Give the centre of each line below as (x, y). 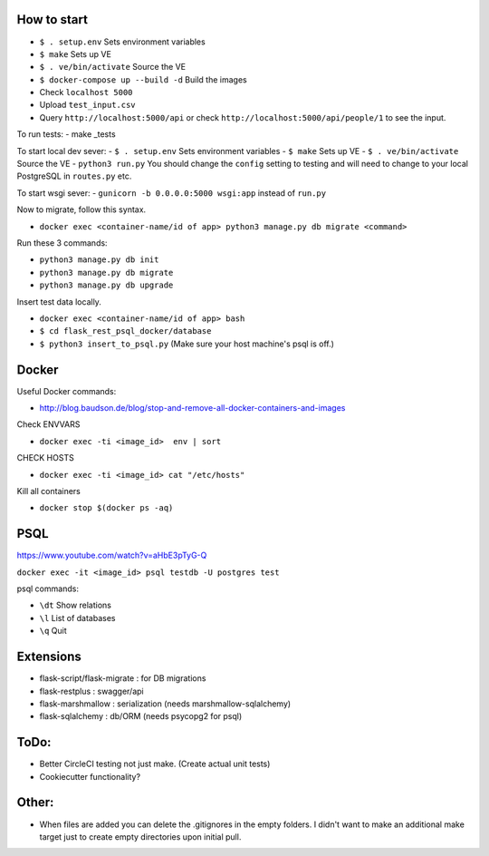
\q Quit (53, 631)
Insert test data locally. (59, 302)
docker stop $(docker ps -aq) (106, 508)
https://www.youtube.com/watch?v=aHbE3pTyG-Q (112, 555)
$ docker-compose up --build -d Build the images (144, 79)
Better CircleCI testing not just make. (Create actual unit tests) (155, 764)
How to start (52, 19)
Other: (35, 802)
